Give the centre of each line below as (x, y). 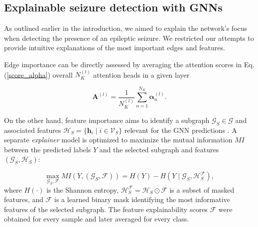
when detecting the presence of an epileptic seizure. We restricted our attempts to (129, 38)
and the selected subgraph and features (159, 149)
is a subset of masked (202, 189)
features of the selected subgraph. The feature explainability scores (106, 209)
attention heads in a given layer (141, 74)
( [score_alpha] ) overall (38, 74)
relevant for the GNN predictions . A (181, 130)
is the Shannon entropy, (82, 189)
